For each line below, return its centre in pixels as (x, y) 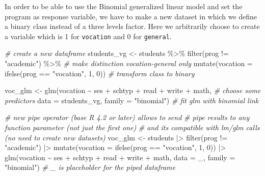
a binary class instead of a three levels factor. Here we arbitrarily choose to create (132, 26)
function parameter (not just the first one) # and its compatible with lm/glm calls (132, 127)
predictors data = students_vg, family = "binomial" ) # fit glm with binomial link (132, 100)
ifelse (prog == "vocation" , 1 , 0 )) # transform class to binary (100, 73)
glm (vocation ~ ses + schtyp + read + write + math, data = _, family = (120, 157)
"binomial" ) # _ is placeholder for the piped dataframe (90, 167)
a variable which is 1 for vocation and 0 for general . (88, 36)
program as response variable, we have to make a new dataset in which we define (131, 16)
